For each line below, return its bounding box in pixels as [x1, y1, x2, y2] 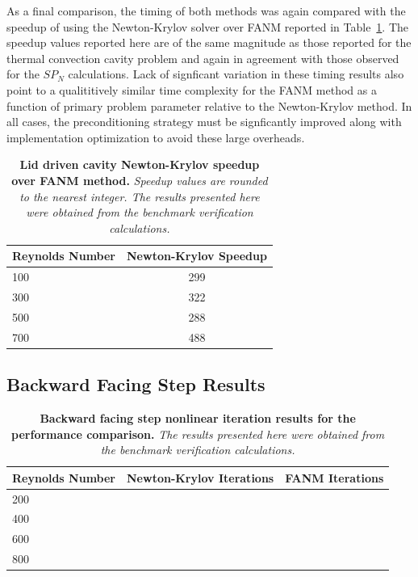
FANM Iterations [285, 469, 384, 486]
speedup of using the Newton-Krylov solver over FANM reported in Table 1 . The [6, 18, 409, 35]
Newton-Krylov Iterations [127, 469, 274, 486]
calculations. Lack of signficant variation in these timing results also [68, 65, 404, 82]
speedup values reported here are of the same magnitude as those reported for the [6, 34, 412, 51]
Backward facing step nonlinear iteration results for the [40, 409, 356, 426]
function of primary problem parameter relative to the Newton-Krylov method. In [6, 97, 412, 114]
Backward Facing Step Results [6, 372, 265, 397]
